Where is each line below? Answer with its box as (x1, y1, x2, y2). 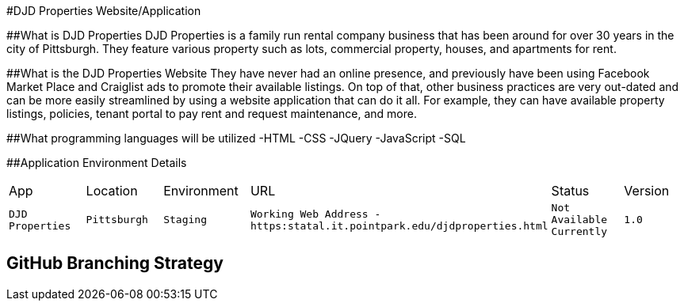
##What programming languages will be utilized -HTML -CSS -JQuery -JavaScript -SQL (6, 131, 466, 145)
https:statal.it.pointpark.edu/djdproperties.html (250, 219, 548, 232)
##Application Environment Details (6, 156, 187, 169)
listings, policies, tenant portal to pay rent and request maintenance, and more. (6, 107, 417, 120)
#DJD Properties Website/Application (6, 4, 201, 17)
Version (624, 183, 670, 199)
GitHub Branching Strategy (6, 253, 224, 274)
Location (86, 183, 138, 199)
